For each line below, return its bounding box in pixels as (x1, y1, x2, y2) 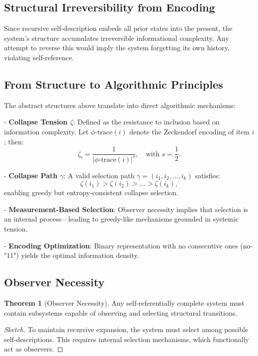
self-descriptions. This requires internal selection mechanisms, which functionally (4, 334, 249, 344)
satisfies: (195, 170, 221, 180)
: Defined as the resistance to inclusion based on (73, 117, 220, 127)
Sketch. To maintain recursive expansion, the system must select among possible (4, 324, 249, 335)
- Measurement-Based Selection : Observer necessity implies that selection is (4, 204, 248, 214)
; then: (4, 136, 24, 146)
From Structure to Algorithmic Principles (4, 76, 223, 92)
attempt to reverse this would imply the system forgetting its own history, (4, 42, 230, 53)
